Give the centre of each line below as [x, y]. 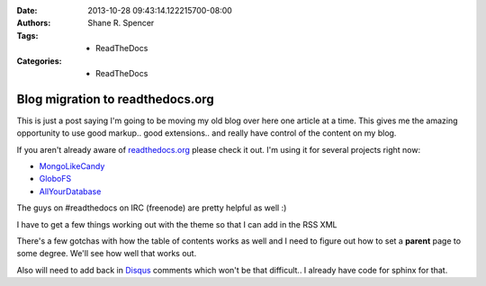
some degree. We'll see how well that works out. [107, 254]
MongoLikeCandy [72, 166]
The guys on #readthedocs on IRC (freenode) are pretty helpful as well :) [152, 208]
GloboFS [55, 179]
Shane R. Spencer [121, 23]
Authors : [34, 23]
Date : [27, 10]
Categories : [39, 61]
